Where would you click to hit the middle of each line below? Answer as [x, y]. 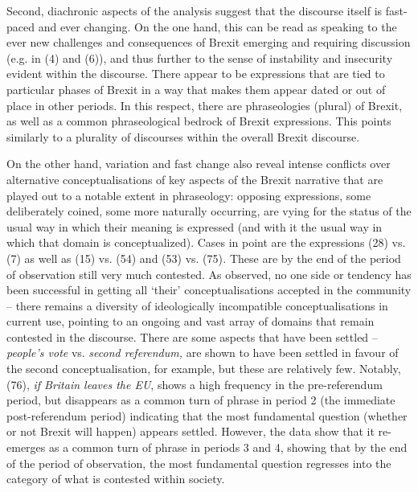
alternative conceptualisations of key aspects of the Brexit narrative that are [195, 179]
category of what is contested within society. [116, 479]
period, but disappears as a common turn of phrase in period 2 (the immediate [201, 400]
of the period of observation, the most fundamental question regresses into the [199, 463]
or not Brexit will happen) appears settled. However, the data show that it [191, 431]
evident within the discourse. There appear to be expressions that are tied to [196, 74]
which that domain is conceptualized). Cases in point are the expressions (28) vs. [206, 242]
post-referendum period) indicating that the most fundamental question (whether [207, 415]
